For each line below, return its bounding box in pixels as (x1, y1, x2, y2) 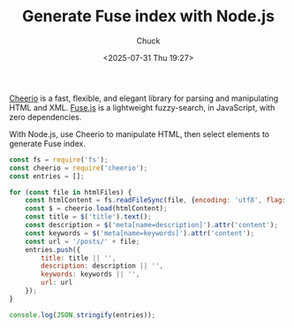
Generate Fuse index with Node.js (21, 6, 275, 27)
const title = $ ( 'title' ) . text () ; (25, 212, 152, 222)
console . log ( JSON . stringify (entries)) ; (9, 310, 156, 319)
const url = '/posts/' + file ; (25, 237, 140, 246)
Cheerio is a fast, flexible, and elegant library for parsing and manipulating (9, 93, 279, 103)
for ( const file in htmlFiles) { (9, 187, 132, 196)
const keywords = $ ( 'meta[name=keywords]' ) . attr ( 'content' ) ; (25, 228, 254, 238)
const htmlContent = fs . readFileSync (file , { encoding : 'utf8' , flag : (25, 196, 287, 205)
